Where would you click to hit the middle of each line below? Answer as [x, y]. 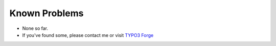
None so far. [35, 28]
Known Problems [47, 13]
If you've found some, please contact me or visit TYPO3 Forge [88, 35]
